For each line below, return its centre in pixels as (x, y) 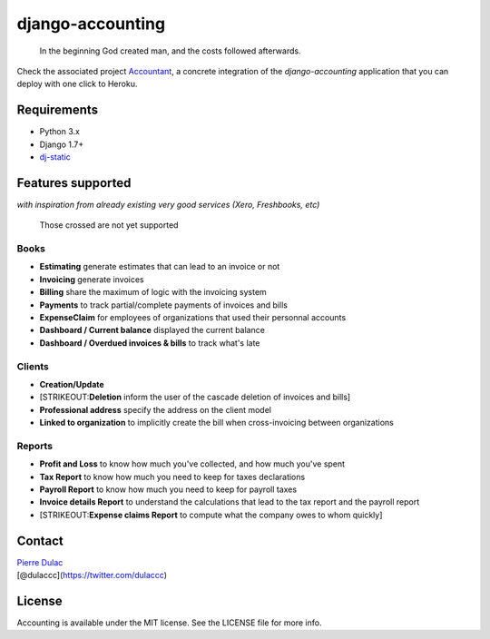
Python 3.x (60, 132)
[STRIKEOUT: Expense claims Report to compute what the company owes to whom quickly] (211, 515)
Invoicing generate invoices (92, 279)
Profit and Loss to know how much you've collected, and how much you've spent (192, 464)
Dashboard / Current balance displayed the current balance (152, 330)
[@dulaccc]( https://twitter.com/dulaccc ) (92, 575)
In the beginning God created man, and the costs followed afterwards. (170, 51)
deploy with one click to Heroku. (77, 84)
